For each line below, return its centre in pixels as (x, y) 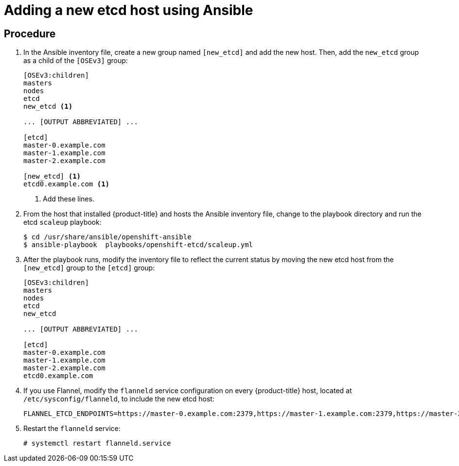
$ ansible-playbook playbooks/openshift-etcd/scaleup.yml (138, 245)
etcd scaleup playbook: (62, 222)
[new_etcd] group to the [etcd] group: (89, 268)
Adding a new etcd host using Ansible (129, 10)
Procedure (30, 33)
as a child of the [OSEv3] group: (76, 61)
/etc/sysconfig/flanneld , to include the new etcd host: (119, 399)
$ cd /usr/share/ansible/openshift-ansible (107, 237)
